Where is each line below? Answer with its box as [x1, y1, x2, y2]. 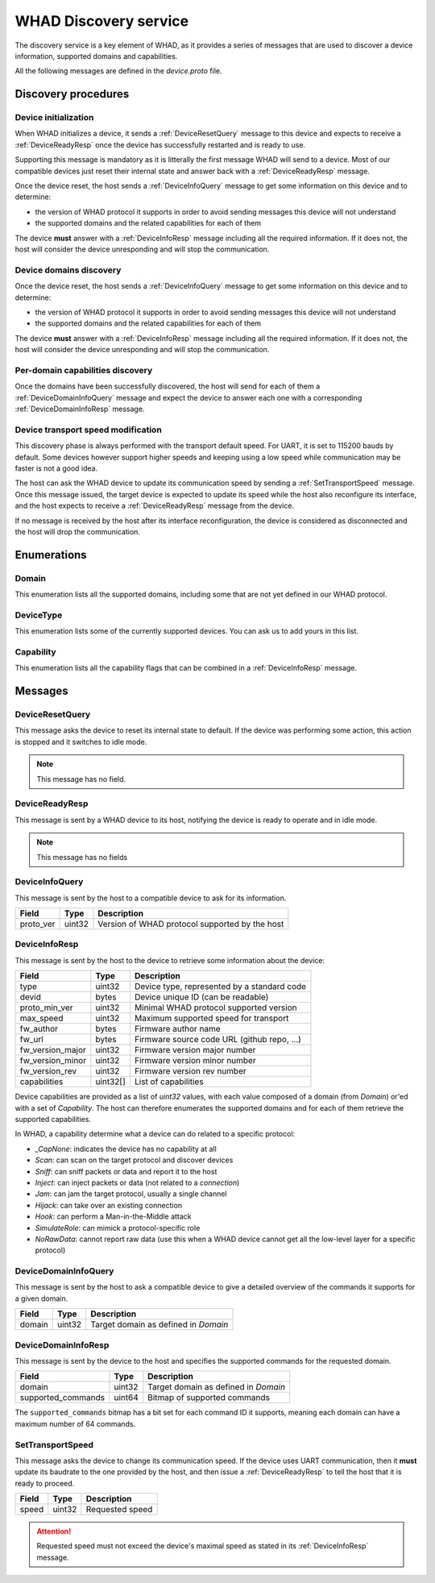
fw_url [19, 1034, 43, 1045]
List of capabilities [134, 1076, 205, 1087]
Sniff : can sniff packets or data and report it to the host [35, 1166, 217, 1176]
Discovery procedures [14, 87, 130, 101]
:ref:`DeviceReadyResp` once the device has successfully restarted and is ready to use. [14, 139, 306, 149]
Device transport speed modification [14, 424, 163, 435]
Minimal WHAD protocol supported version [134, 1002, 297, 1013]
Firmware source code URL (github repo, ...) [134, 1034, 302, 1045]
